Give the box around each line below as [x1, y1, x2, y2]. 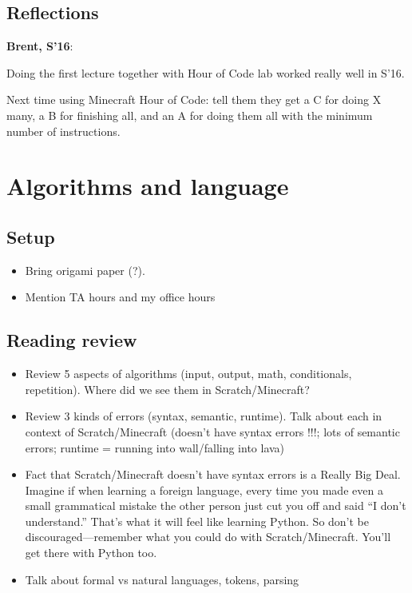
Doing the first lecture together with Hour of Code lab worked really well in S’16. [6, 64, 405, 81]
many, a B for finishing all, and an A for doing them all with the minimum [6, 106, 373, 123]
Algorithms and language [6, 169, 289, 202]
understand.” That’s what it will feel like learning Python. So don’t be [25, 512, 370, 529]
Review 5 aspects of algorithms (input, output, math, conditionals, [25, 365, 352, 382]
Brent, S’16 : [6, 38, 73, 54]
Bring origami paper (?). [25, 261, 145, 278]
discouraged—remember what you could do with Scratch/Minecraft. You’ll [25, 528, 391, 545]
